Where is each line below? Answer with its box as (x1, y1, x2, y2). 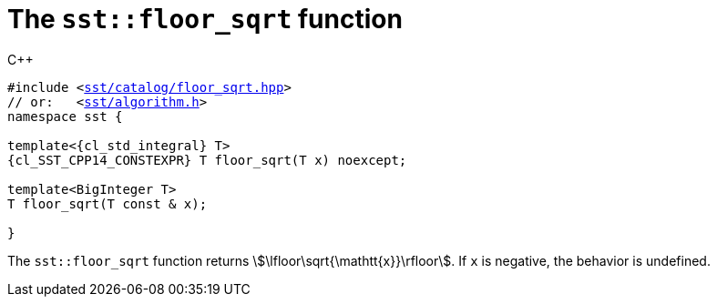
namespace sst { (7, 108, 123, 124)
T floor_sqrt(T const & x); (7, 196, 208, 211)
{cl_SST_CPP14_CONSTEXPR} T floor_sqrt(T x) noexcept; (7, 152, 407, 167)
